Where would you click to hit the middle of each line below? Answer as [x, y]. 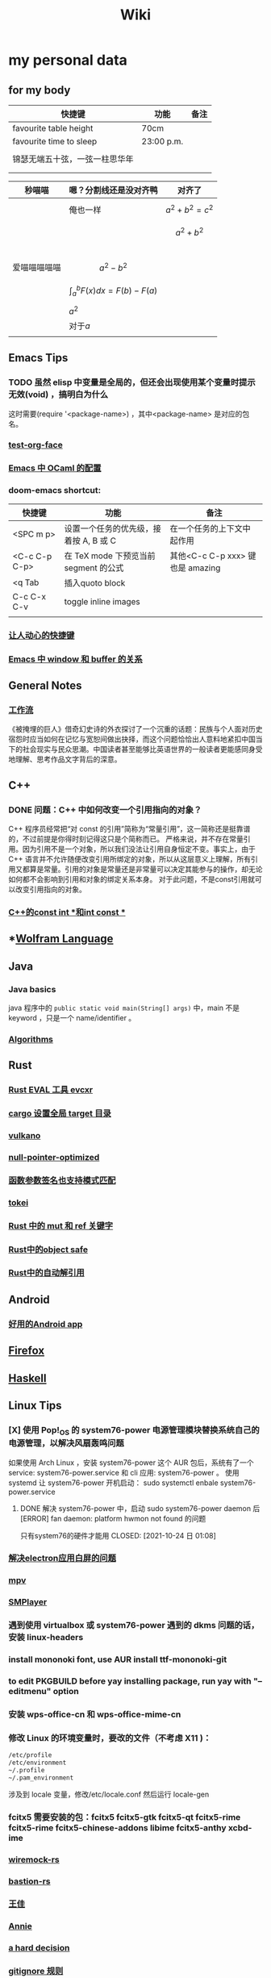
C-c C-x [29, 596]
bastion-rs [29, 1881]
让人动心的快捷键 [42, 635]
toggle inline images [102, 601]
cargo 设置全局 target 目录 [60, 1113]
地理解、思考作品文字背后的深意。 [65, 759]
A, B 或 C [99, 540]
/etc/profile [30, 1755]
